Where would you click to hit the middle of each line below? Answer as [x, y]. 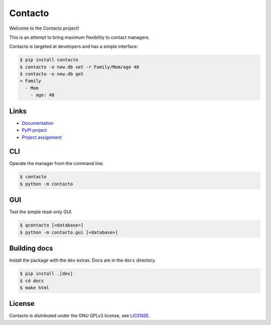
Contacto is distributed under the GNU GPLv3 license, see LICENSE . [80, 316]
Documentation [38, 123]
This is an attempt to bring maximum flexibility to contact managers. [80, 37]
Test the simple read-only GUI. [41, 212]
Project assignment [42, 137]
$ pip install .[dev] [46, 274]
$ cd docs [32, 281]
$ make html [35, 288]
